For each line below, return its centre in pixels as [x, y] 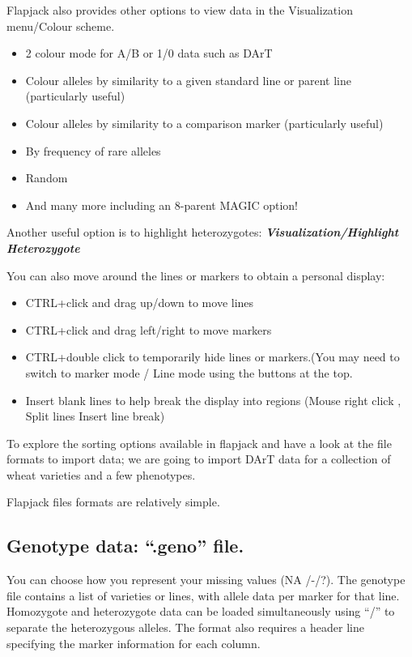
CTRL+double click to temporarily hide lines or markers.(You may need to [212, 357]
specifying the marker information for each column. [134, 643]
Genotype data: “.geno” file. [125, 546]
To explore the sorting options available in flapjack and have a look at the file [199, 443]
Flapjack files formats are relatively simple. [113, 502]
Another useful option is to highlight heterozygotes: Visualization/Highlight [203, 232]
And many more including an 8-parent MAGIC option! [162, 205]
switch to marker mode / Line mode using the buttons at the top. [189, 372]
